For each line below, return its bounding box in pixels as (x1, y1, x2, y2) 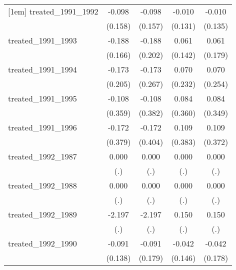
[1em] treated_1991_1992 (8, 5, 98, 17)
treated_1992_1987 (8, 150, 77, 162)
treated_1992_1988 (8, 179, 77, 191)
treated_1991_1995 (8, 92, 77, 104)
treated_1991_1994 (8, 63, 77, 75)
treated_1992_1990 (8, 237, 77, 249)
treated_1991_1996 (8, 121, 77, 133)
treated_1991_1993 (8, 34, 77, 46)
